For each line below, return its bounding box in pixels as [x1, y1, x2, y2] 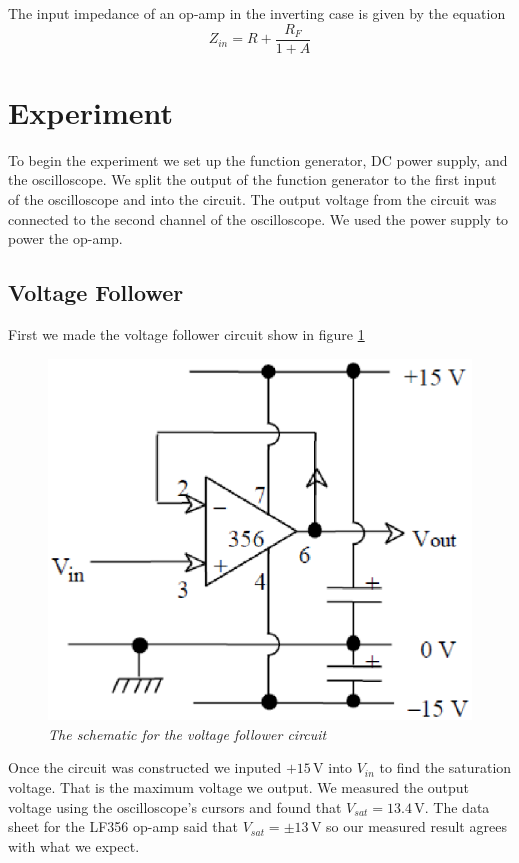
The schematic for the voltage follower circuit [48, 723, 327, 744]
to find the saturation [379, 757, 512, 778]
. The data [424, 796, 490, 817]
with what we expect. [8, 835, 140, 856]
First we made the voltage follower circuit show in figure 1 [8, 323, 365, 344]
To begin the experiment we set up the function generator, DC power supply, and [8, 149, 508, 170]
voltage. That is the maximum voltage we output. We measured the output [8, 776, 470, 797]
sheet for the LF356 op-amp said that [8, 816, 239, 837]
